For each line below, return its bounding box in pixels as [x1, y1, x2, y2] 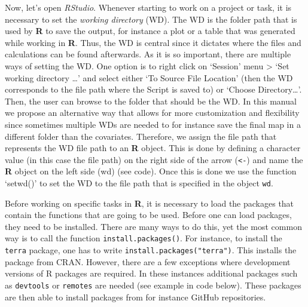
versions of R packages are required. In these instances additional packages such [5, 267, 298, 280]
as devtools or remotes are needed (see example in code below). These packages [5, 278, 301, 291]
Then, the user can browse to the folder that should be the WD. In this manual [5, 94, 297, 107]
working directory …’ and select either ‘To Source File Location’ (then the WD [5, 71, 293, 84]
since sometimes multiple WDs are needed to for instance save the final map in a [5, 118, 301, 130]
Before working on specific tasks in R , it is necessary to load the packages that [5, 197, 294, 209]
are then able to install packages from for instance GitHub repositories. [5, 290, 266, 303]
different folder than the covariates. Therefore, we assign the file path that [5, 130, 277, 142]
